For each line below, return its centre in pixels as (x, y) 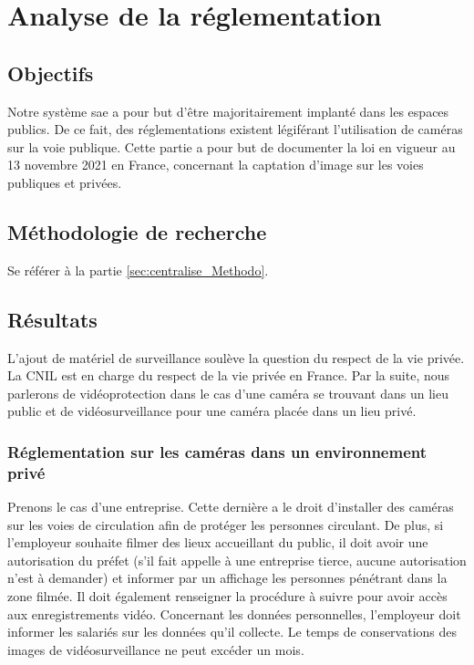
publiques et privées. (65, 182)
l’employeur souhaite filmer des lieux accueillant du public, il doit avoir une (218, 542)
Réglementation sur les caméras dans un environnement (217, 451)
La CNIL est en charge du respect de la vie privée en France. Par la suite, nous (229, 375)
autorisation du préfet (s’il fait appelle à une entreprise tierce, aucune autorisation (237, 560)
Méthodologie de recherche (137, 231)
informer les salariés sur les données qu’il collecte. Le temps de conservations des (232, 632)
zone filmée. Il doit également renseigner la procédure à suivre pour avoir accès (227, 596)
